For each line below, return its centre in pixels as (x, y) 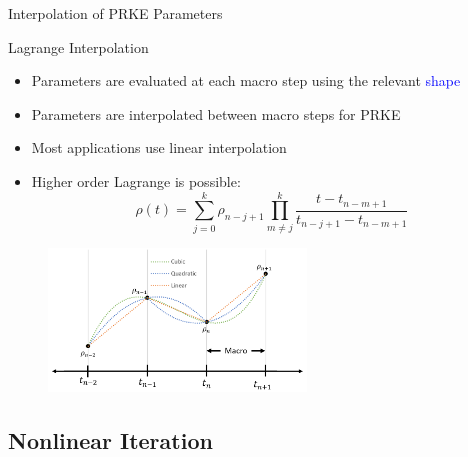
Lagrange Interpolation (78, 46)
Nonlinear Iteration (110, 439)
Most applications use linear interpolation (159, 147)
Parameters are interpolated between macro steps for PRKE (216, 113)
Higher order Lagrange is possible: (136, 180)
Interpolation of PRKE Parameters (115, 13)
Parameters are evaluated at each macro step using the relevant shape (246, 80)
